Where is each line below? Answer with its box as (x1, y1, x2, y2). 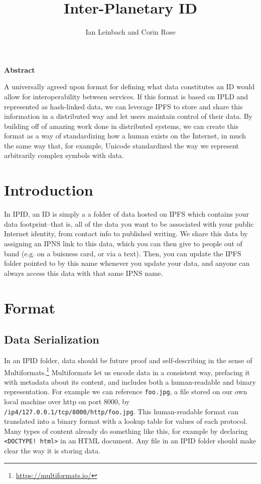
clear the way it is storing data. (4, 445, 100, 456)
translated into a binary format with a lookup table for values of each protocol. (4, 416, 247, 426)
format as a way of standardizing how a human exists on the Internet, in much (4, 130, 246, 141)
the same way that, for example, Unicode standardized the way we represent (4, 140, 239, 150)
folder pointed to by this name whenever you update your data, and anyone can (4, 258, 250, 268)
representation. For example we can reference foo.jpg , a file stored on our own (4, 386, 247, 397)
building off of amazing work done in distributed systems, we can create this (4, 120, 239, 131)
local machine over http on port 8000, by (4, 396, 130, 407)
